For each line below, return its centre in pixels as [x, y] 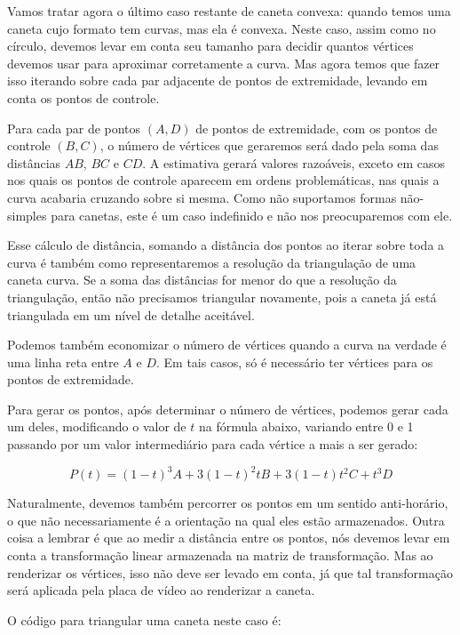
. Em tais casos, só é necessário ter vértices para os [295, 362]
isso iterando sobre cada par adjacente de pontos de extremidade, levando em [218, 80]
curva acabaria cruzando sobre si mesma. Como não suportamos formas [202, 197]
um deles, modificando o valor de [97, 426]
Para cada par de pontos [74, 128]
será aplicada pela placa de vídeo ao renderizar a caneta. [161, 590]
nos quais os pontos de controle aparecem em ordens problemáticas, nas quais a [223, 180]
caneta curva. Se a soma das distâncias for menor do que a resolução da [202, 280]
